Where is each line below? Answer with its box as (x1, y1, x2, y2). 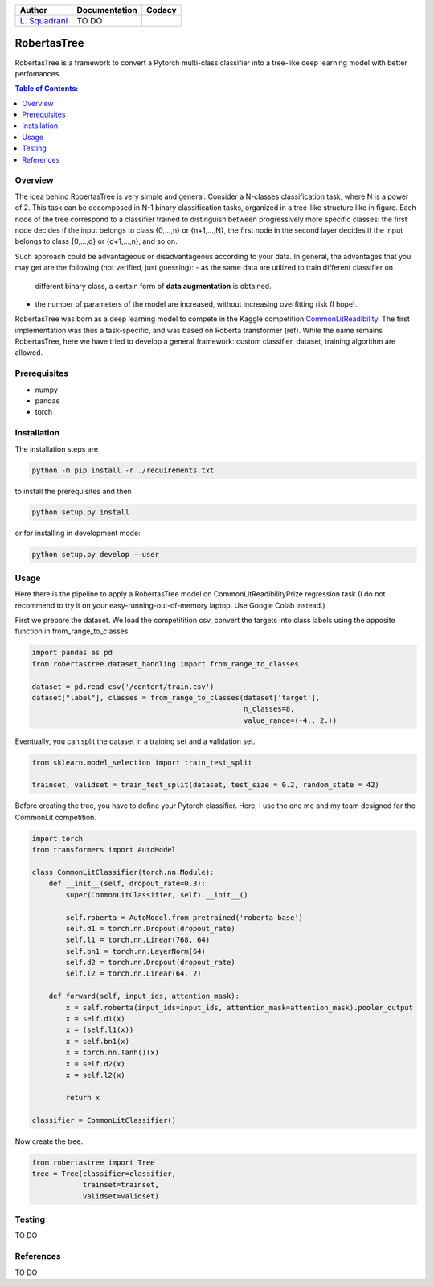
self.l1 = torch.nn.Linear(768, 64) (65, 935, 211, 945)
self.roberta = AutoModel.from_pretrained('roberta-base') (65, 913, 304, 922)
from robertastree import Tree (31, 1157, 156, 1167)
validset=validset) (82, 1191, 160, 1201)
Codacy (145, 5, 177, 15)
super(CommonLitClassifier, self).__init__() (65, 890, 248, 899)
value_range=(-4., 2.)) (244, 716, 338, 724)
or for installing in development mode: (14, 528, 141, 538)
